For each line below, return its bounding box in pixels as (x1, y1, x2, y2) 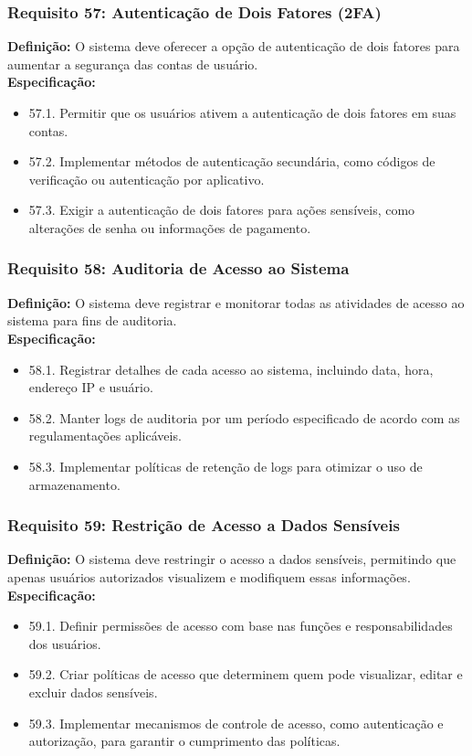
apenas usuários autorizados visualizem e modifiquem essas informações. (7, 567, 411, 586)
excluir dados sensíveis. (28, 682, 158, 701)
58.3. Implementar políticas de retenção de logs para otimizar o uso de (28, 456, 423, 475)
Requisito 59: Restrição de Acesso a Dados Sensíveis (7, 514, 400, 537)
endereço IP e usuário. (28, 378, 153, 397)
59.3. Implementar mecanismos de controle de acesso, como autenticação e (28, 713, 444, 732)
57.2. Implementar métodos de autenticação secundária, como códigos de (28, 152, 435, 171)
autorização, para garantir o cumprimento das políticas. (28, 731, 341, 751)
